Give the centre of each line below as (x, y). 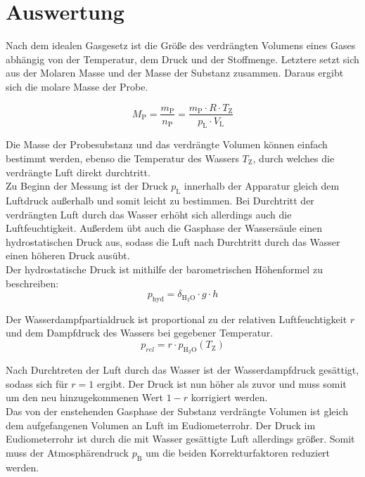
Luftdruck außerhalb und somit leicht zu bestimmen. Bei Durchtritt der (160, 200)
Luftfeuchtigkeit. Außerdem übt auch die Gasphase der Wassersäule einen (164, 228)
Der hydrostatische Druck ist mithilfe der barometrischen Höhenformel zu (164, 269)
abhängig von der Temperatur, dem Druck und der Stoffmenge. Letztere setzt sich (182, 59)
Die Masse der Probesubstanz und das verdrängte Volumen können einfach (167, 144)
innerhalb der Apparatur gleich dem (262, 186)
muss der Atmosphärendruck (67, 452)
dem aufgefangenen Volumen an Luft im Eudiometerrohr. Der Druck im (161, 425)
